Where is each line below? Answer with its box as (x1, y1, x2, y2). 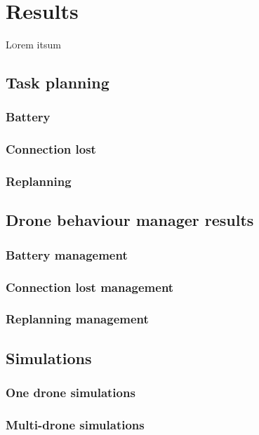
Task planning (6, 72, 109, 93)
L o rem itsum (6, 37, 61, 52)
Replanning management (6, 310, 149, 328)
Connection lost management (6, 278, 174, 295)
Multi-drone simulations (6, 415, 145, 433)
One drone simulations (6, 384, 135, 401)
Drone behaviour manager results (6, 209, 254, 231)
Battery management (6, 246, 128, 263)
